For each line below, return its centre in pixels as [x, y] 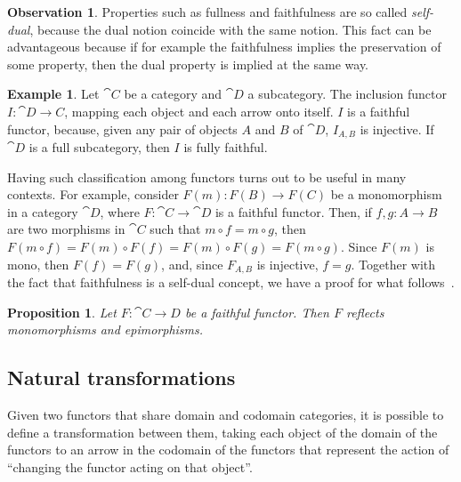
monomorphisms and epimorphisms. [105, 329]
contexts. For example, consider [93, 194]
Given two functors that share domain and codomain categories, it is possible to [226, 415]
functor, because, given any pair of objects [122, 129]
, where [120, 211]
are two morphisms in [66, 229]
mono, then [38, 264]
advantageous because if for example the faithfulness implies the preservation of [224, 47]
